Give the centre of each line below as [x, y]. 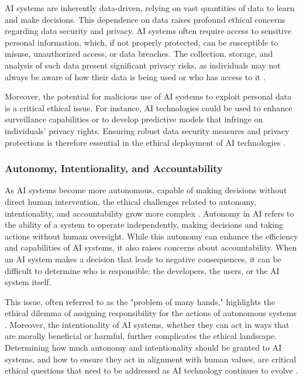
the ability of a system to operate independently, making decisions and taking [144, 225]
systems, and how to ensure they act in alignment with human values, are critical [151, 359]
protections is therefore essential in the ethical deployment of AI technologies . [145, 142]
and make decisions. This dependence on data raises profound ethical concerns [145, 19]
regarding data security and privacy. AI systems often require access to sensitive [148, 31]
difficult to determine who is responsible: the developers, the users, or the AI [142, 270]
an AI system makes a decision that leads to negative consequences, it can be [143, 259]
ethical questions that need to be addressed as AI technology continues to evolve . [151, 370]
